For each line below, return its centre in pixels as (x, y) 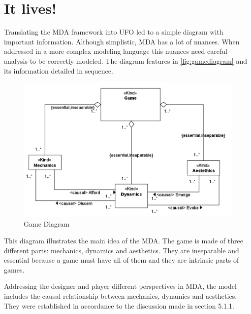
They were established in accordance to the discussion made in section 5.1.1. (119, 305)
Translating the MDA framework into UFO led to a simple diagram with (114, 32)
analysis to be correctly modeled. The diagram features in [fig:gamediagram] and (125, 60)
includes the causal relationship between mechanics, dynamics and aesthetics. (121, 295)
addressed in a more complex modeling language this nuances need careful (116, 51)
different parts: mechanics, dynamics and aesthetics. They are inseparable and (122, 250)
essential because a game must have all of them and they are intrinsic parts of (122, 260)
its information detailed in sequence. (59, 70)
